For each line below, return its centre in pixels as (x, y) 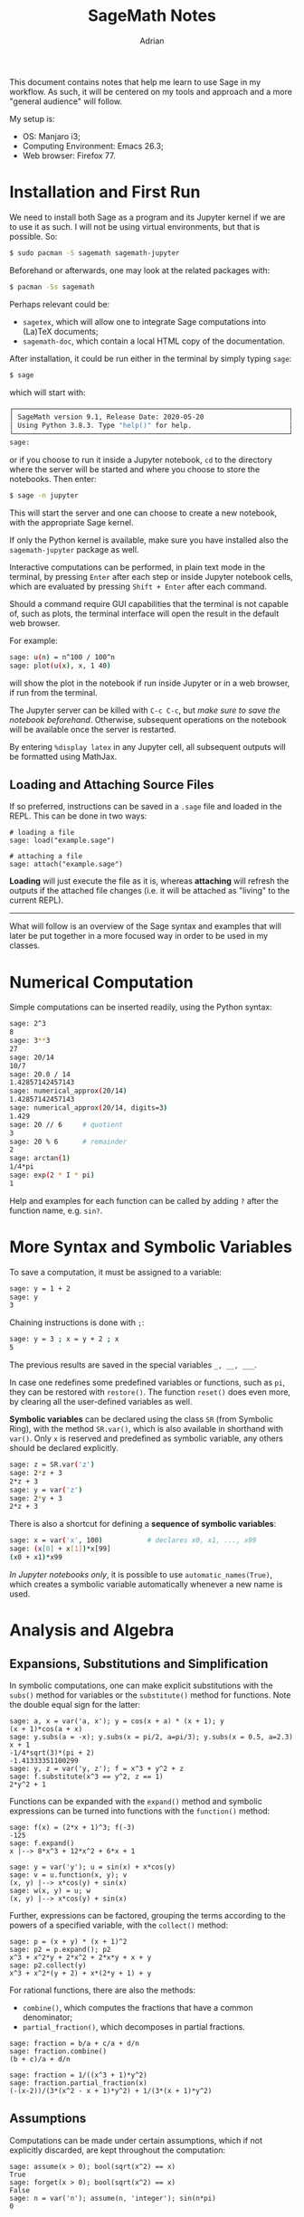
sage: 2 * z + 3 (36, 1473)
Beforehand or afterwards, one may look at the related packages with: (140, 270)
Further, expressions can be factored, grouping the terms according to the (148, 1915)
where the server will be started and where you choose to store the (135, 469)
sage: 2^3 (28, 1024)
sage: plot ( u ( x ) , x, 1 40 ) (60, 666)
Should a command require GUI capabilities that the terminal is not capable (149, 603)
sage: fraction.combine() (58, 2051)
